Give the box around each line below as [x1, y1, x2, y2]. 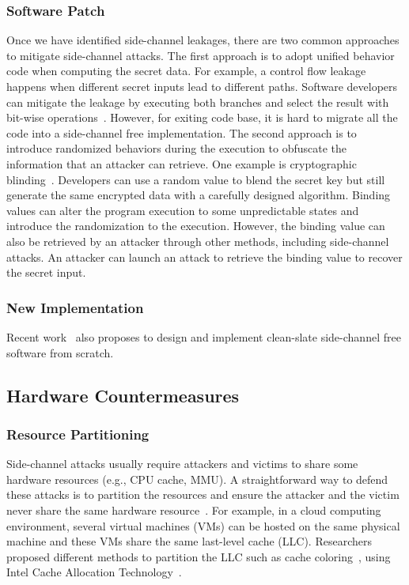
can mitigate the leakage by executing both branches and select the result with [6, 93, 389, 110]
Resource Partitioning [6, 424, 150, 443]
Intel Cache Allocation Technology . [6, 564, 182, 580]
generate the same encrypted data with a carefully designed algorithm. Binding [6, 187, 391, 203]
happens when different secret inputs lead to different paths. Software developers [6, 78, 398, 94]
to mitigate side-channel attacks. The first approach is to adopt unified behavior [6, 47, 395, 63]
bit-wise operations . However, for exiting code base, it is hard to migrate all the [6, 109, 398, 126]
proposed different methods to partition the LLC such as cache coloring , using [6, 548, 391, 564]
